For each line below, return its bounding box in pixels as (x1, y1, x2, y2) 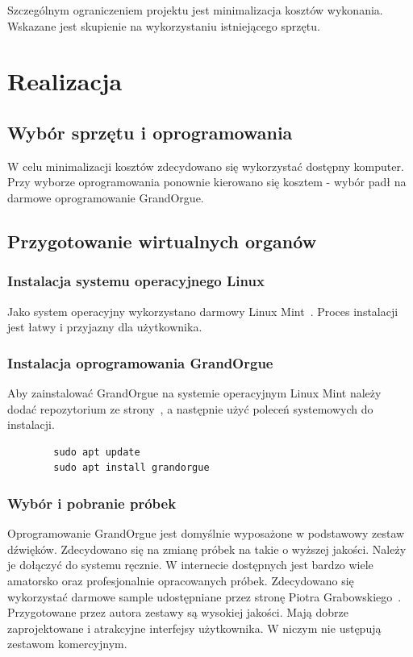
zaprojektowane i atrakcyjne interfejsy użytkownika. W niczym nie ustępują (7, 619, 382, 636)
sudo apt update (53, 446, 140, 458)
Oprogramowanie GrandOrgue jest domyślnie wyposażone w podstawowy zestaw (7, 525, 405, 542)
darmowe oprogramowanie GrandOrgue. (7, 189, 204, 206)
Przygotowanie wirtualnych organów (7, 228, 317, 253)
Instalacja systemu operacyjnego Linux (7, 271, 265, 291)
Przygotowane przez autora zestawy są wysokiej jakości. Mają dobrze (7, 604, 348, 621)
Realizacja (7, 64, 123, 98)
